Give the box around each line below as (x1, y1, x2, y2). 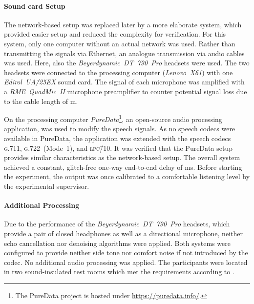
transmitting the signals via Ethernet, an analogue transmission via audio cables (4, 48, 245, 58)
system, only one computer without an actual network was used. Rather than (4, 38, 235, 48)
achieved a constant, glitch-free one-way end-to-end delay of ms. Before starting (4, 162, 242, 172)
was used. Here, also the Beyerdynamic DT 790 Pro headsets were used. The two (4, 58, 250, 68)
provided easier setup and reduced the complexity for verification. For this (4, 29, 226, 39)
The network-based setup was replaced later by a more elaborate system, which (4, 19, 242, 29)
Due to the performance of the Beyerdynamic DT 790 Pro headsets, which (4, 219, 230, 229)
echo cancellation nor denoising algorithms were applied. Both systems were (4, 238, 231, 248)
